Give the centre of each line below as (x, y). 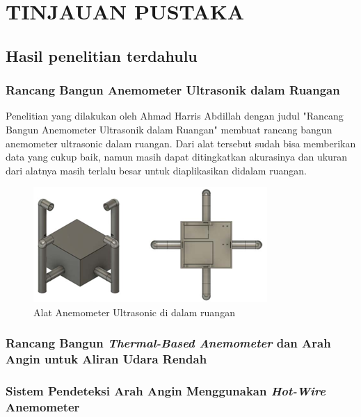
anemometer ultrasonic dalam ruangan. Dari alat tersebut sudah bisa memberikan (181, 143)
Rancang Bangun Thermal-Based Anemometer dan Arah (168, 343)
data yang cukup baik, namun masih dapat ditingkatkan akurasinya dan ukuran (177, 157)
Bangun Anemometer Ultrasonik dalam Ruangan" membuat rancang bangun (169, 129)
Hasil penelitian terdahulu (102, 55)
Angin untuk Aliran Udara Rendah (106, 359)
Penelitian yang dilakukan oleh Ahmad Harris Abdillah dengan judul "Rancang (175, 116)
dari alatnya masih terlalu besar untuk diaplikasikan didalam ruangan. (156, 170)
